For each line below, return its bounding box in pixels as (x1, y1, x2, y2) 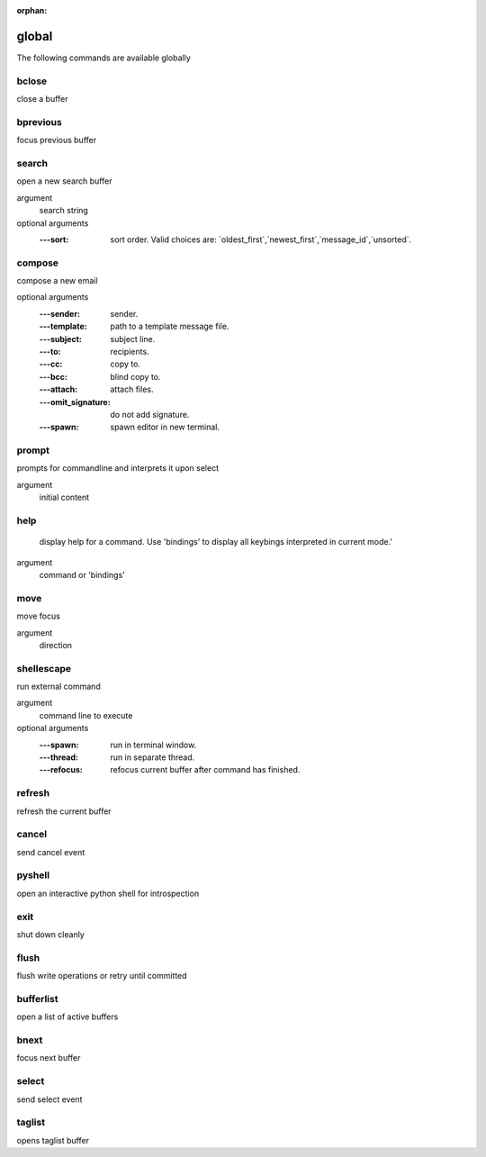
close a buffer (16, 94, 68, 104)
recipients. (110, 346, 149, 357)
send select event (16, 1094, 83, 1105)
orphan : (16, 5, 48, 15)
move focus (16, 610, 60, 621)
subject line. (110, 333, 156, 344)
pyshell (16, 869, 49, 881)
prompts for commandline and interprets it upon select (16, 463, 220, 474)
